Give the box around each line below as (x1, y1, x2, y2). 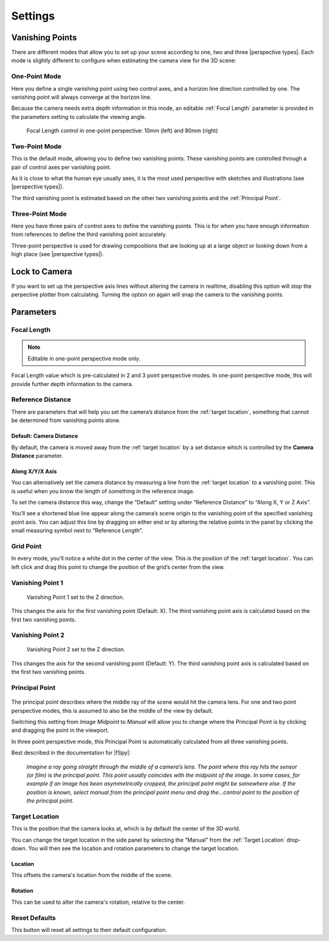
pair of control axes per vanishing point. (11, 163, 111, 171)
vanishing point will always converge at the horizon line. (11, 93, 152, 101)
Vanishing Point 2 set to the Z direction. (26, 646, 126, 653)
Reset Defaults (11, 914, 56, 922)
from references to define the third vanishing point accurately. (11, 231, 168, 238)
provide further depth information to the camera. (11, 380, 133, 387)
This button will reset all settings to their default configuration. (11, 926, 168, 933)
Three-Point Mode (11, 209, 67, 218)
